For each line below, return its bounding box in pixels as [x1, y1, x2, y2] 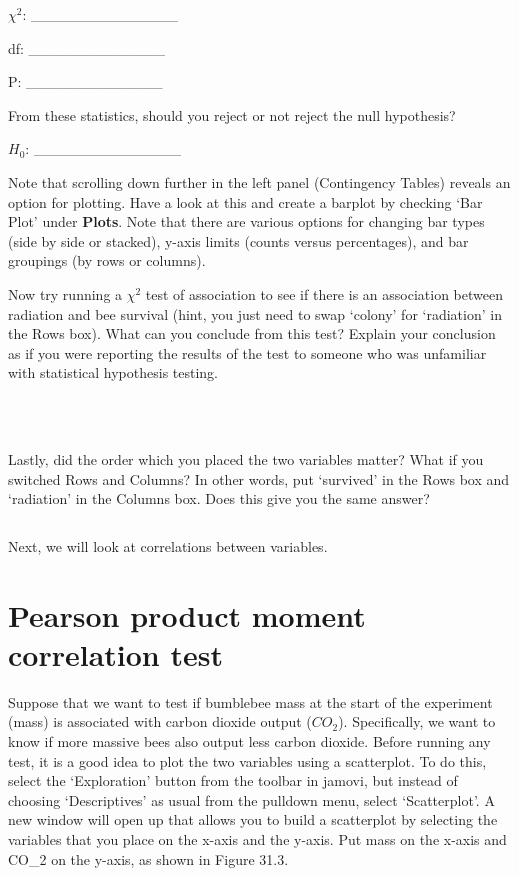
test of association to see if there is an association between [145, 283, 503, 304]
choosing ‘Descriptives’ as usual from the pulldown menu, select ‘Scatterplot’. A [8, 789, 495, 810]
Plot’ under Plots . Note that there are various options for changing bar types [8, 211, 485, 232]
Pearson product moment [8, 594, 366, 635]
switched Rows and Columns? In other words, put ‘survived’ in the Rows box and [8, 468, 510, 489]
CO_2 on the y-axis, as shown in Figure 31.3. [8, 848, 289, 869]
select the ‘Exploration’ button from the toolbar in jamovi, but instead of [8, 770, 458, 791]
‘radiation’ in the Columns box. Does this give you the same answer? [8, 488, 430, 509]
